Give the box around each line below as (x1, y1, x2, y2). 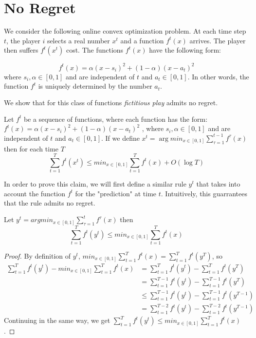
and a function (120, 35, 164, 45)
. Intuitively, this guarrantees (161, 188, 247, 198)
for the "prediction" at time (75, 188, 157, 198)
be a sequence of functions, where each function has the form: (23, 113, 208, 124)
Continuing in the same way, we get (4, 315, 110, 325)
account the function (4, 188, 66, 198)
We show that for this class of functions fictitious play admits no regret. (4, 97, 218, 107)
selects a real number (47, 35, 110, 45)
